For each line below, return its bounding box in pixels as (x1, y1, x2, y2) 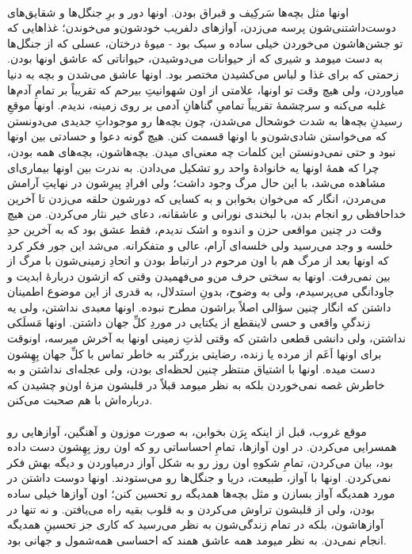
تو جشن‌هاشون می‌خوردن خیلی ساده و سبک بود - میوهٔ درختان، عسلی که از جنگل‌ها (7, 34, 403, 51)
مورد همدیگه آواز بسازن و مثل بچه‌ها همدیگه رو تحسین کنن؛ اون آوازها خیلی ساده (7, 485, 395, 501)
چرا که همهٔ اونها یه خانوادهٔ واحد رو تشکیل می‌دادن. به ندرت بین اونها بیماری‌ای (7, 159, 380, 175)
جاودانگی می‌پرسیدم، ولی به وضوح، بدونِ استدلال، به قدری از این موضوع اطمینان (7, 283, 395, 300)
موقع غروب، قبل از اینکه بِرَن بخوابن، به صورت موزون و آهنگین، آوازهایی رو (7, 422, 367, 439)
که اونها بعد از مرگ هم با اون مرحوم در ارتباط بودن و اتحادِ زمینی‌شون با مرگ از (7, 252, 389, 269)
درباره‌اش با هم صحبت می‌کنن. (7, 392, 153, 408)
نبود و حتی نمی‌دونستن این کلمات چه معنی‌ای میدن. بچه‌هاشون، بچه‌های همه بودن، (7, 143, 396, 159)
